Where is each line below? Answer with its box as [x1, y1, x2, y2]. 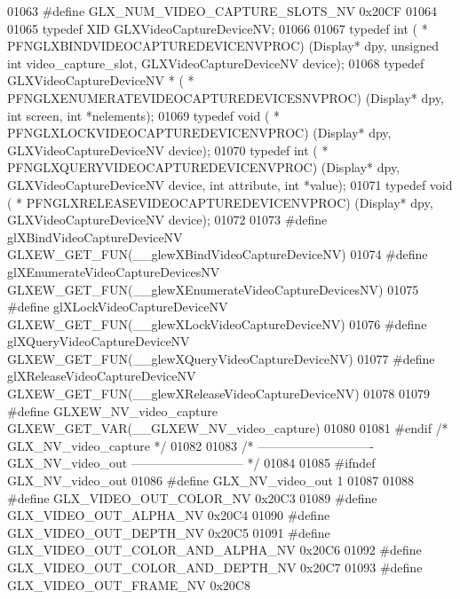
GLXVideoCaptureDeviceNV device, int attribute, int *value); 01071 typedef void [7, 175, 453, 193]
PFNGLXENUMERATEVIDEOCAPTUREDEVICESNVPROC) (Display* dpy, [7, 88, 444, 106]
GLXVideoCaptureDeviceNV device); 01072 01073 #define [7, 210, 328, 229]
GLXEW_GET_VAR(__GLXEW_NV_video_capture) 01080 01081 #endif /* [7, 419, 448, 437]
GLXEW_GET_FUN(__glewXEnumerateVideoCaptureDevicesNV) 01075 [7, 280, 419, 298]
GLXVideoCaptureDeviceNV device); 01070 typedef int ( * [7, 140, 329, 159]
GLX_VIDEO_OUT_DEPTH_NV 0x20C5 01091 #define [7, 523, 330, 541]
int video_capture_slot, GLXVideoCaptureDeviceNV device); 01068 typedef [7, 53, 424, 72]
